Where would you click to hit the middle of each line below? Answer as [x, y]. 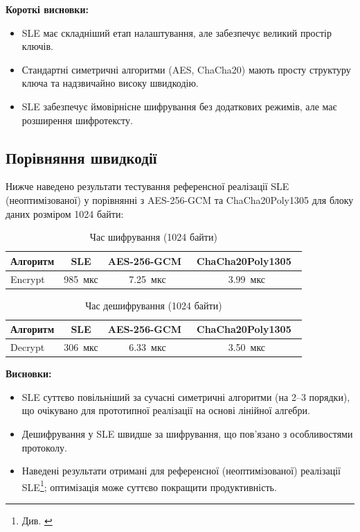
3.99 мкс [247, 278]
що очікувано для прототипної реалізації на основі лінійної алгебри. [166, 410]
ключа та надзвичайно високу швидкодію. [110, 83]
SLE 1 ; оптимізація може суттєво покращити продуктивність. [149, 486]
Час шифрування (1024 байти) [153, 237]
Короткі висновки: [47, 9]
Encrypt [28, 278]
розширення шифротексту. [77, 120]
